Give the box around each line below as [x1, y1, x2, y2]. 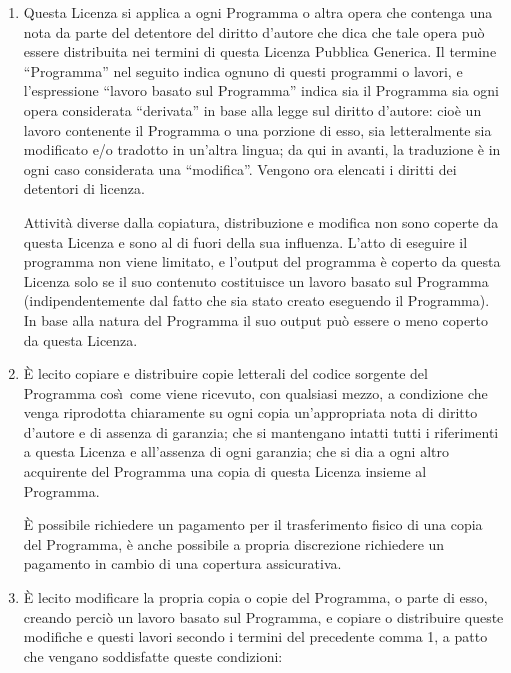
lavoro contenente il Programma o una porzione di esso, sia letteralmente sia [23, 119, 492, 140]
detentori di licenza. [23, 178, 145, 199]
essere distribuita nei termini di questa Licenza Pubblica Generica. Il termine [23, 41, 497, 62]
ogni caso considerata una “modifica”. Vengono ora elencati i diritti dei [23, 158, 457, 179]
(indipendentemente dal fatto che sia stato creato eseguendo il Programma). [23, 290, 490, 311]
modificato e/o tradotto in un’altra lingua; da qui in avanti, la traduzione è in [23, 139, 501, 160]
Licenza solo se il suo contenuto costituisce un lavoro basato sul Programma [23, 270, 489, 291]
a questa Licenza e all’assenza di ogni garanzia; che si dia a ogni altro [23, 441, 450, 462]
